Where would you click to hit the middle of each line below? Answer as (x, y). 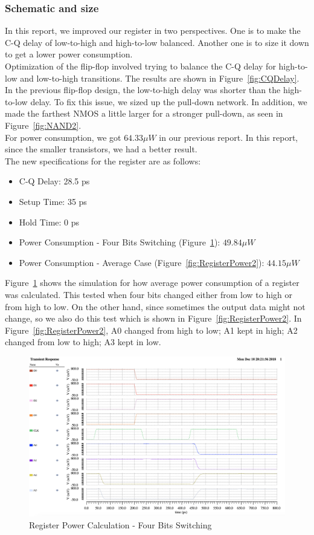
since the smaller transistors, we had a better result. (101, 149)
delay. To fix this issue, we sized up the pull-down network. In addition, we (169, 101)
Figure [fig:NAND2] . (43, 125)
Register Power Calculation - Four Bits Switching (120, 525)
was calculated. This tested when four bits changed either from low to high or (149, 294)
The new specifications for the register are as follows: (103, 160)
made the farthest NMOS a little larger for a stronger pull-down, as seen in (144, 113)
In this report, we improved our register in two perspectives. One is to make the (153, 31)
